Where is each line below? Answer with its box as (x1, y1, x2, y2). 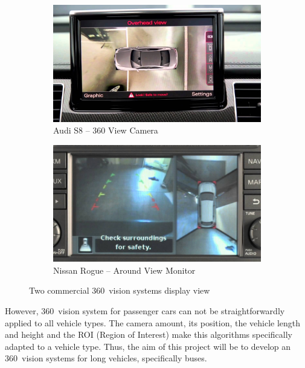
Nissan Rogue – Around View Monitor (53, 263, 196, 276)
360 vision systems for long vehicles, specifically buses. (5, 352, 207, 364)
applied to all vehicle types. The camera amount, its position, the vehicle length (5, 316, 301, 329)
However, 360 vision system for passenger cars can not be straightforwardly (5, 304, 285, 317)
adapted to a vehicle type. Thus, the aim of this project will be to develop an (5, 340, 291, 352)
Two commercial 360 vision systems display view (29, 284, 210, 297)
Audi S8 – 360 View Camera (53, 124, 158, 137)
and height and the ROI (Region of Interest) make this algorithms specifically (5, 328, 292, 341)
